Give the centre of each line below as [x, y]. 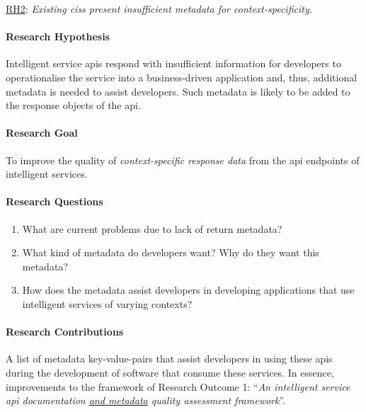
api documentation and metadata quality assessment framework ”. [146, 400]
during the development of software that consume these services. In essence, [170, 372]
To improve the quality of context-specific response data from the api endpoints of [183, 160]
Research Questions [55, 201]
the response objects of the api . [73, 105]
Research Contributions [65, 332]
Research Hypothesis [58, 36]
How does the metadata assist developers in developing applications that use [188, 290]
